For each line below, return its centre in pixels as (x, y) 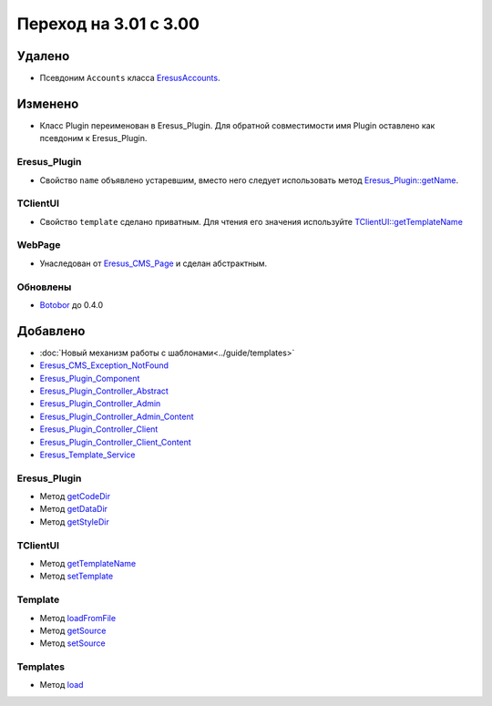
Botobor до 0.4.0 (72, 304)
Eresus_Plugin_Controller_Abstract (104, 391)
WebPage (39, 245)
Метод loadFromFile (78, 618)
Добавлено (51, 331)
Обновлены (44, 287)
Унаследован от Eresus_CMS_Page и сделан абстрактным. (154, 263)
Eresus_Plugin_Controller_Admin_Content (117, 416)
